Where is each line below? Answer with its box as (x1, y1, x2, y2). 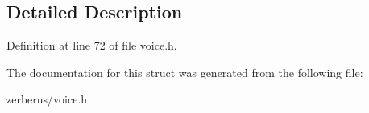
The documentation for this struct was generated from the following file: (6, 63, 363, 80)
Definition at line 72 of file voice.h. (6, 37, 177, 54)
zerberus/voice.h (6, 91, 88, 107)
